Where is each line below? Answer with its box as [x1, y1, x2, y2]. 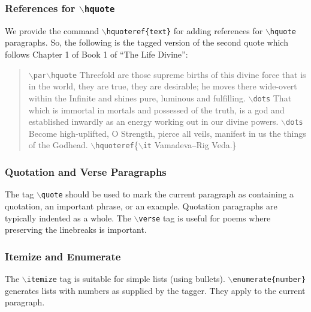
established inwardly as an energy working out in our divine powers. [28, 115, 279, 128]
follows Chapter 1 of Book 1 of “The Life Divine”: [5, 48, 188, 61]
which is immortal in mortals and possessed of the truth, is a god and [28, 103, 285, 116]
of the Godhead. [28, 139, 88, 151]
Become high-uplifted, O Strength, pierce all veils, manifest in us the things [28, 127, 306, 139]
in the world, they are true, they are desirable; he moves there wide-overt [28, 80, 297, 92]
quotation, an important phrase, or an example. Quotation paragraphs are [5, 199, 277, 212]
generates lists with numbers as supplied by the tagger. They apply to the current [5, 284, 306, 296]
